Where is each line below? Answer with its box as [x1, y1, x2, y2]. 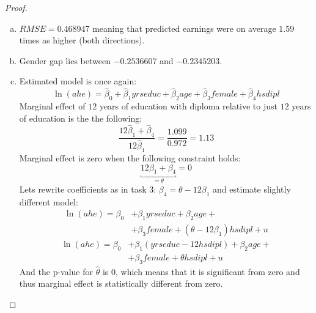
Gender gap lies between [19, 54, 111, 67]
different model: [19, 195, 78, 208]
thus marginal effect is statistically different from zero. [19, 277, 223, 290]
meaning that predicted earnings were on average [92, 21, 276, 34]
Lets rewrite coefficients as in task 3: [19, 182, 156, 195]
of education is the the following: [19, 111, 142, 124]
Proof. [5, 1, 28, 13]
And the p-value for [19, 265, 94, 278]
